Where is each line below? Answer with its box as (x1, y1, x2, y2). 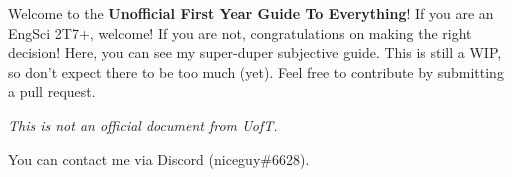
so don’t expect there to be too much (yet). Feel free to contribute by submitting (8, 61, 504, 82)
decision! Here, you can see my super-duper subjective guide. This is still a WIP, (8, 42, 502, 63)
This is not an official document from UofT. (8, 114, 278, 135)
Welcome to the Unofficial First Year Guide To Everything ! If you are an (8, 3, 494, 23)
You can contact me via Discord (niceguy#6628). (8, 148, 310, 169)
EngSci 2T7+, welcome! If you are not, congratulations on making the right (8, 22, 472, 43)
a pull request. (8, 81, 96, 102)
